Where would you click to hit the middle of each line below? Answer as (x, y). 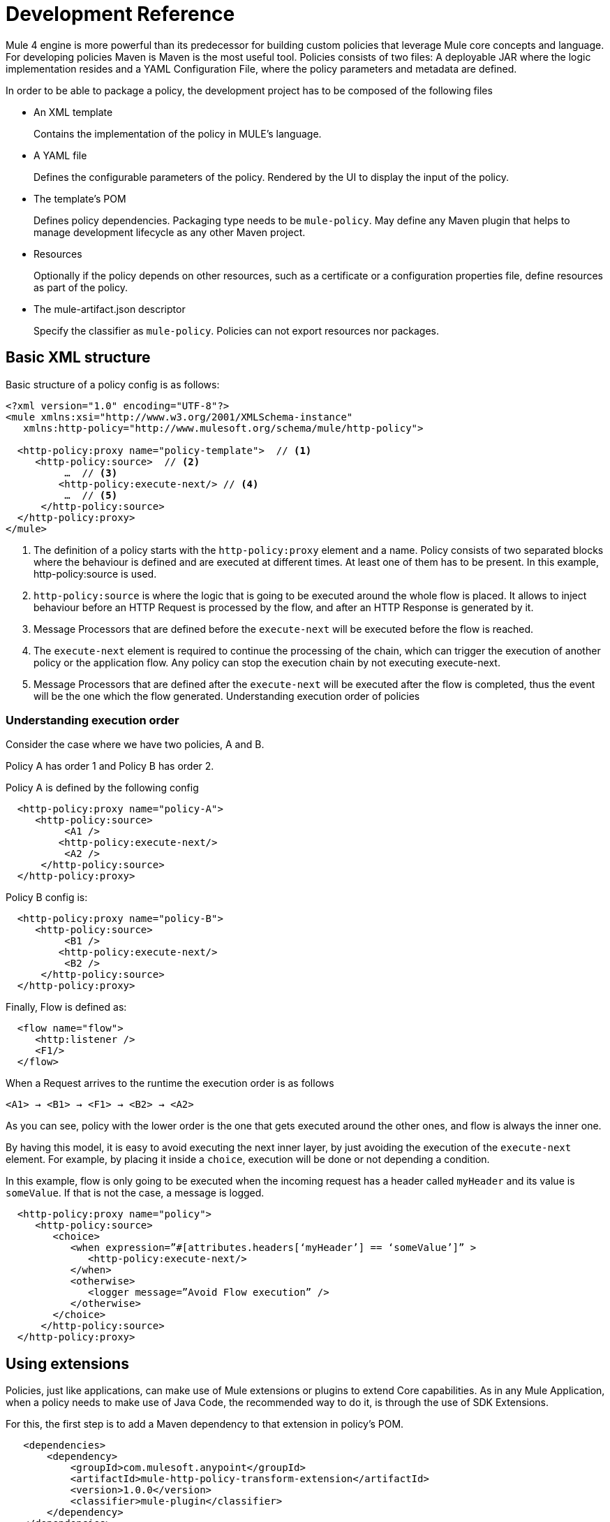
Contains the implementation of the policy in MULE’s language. (178, 133)
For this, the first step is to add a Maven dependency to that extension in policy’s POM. (205, 1424)
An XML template (73, 112)
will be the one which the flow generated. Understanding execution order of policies (227, 696)
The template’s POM (80, 198)
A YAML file (60, 155)
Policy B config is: (47, 898)
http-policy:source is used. (95, 573)
